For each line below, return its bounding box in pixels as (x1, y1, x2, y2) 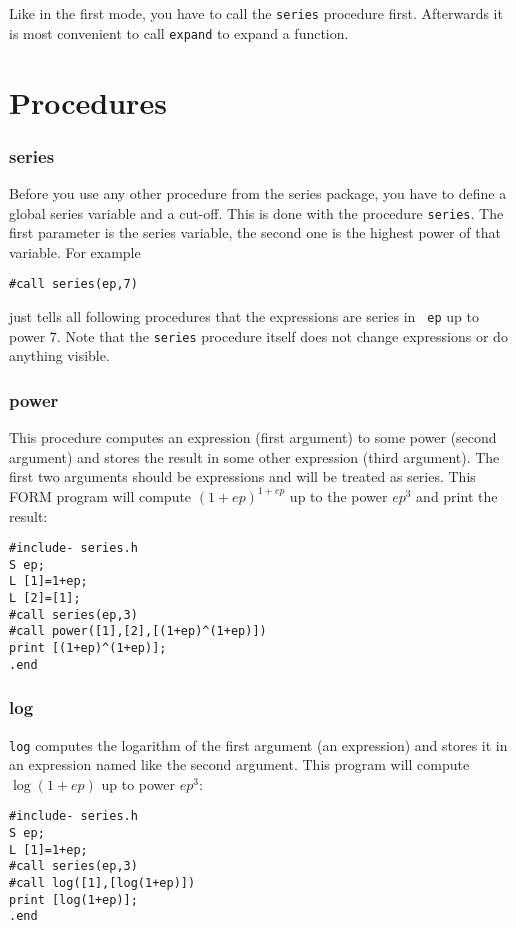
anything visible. (9, 345, 110, 366)
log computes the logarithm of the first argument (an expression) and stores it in (9, 734, 508, 755)
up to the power (289, 485, 388, 506)
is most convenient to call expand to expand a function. (9, 22, 349, 43)
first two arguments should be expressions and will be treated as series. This (9, 466, 476, 487)
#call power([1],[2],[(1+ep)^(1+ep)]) (9, 624, 267, 639)
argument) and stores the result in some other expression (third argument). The (9, 446, 500, 467)
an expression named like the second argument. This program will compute (9, 754, 470, 775)
